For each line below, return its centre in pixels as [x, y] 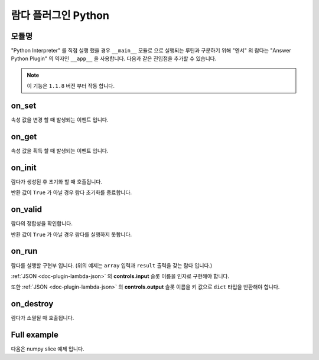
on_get [24, 137]
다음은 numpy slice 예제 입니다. [48, 349]
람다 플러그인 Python [60, 15]
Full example [35, 335]
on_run [24, 251]
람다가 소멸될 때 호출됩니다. [43, 318]
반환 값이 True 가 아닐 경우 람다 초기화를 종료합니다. [71, 192]
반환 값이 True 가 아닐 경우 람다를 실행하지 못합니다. [71, 234]
